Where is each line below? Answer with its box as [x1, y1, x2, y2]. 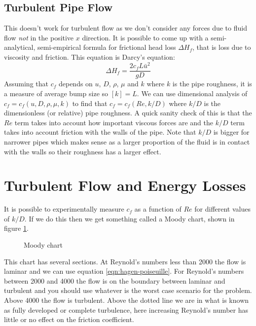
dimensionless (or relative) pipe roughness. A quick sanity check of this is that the [4, 108, 252, 118]
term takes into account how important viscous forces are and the [14, 117, 213, 127]
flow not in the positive [4, 32, 74, 42]
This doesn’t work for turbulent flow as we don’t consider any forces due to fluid [4, 23, 247, 33]
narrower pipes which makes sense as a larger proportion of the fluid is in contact [4, 136, 250, 146]
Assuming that [4, 78, 48, 89]
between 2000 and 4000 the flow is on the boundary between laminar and [4, 275, 225, 286]
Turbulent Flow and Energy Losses [4, 175, 246, 195]
